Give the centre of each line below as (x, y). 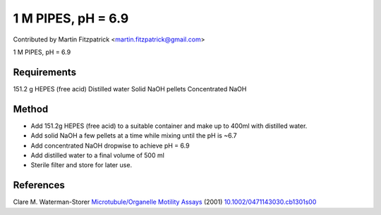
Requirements (45, 72)
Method (31, 109)
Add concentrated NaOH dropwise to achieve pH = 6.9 (110, 145)
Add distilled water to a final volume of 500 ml (98, 155)
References (39, 185)
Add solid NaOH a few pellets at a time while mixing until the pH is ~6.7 (134, 136)
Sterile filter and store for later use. (81, 165)
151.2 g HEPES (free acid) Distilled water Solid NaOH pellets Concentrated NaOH (130, 89)
